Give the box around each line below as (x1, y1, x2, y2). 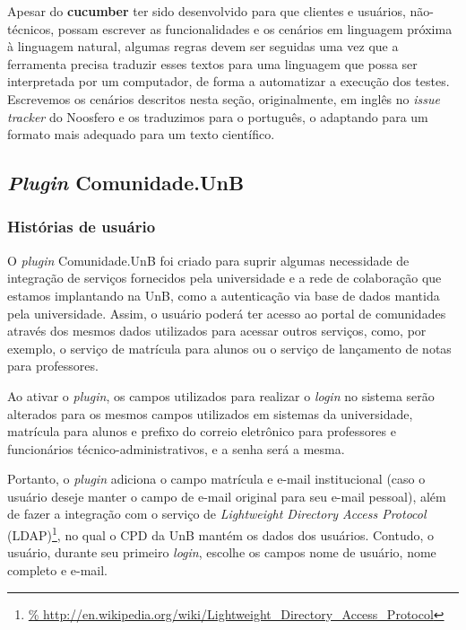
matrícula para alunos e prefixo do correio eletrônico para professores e (7, 422, 396, 441)
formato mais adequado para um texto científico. (7, 125, 275, 144)
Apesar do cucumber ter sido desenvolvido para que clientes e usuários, (7, 2, 406, 20)
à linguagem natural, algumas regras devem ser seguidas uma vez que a (7, 37, 399, 56)
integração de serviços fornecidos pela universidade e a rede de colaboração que (7, 268, 442, 287)
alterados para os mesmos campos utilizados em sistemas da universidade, (7, 404, 413, 423)
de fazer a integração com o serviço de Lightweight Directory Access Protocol (7, 504, 427, 523)
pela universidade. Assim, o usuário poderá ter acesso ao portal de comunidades (7, 303, 446, 322)
